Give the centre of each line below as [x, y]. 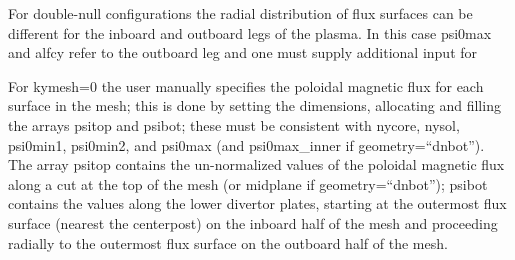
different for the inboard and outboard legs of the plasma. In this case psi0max [250, 32]
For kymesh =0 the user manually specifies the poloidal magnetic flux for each [246, 85]
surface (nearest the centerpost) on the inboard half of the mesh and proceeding [253, 222]
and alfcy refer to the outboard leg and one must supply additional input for [243, 52]
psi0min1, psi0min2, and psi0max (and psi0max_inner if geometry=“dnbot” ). [246, 144]
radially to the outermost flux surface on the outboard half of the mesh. [228, 242]
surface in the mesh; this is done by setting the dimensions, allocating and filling [254, 105]
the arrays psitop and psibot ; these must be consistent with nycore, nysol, [234, 124]
